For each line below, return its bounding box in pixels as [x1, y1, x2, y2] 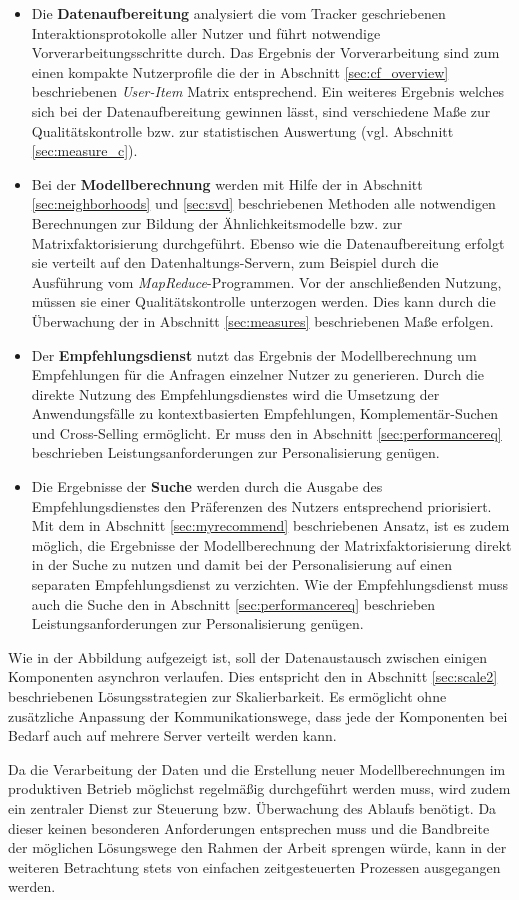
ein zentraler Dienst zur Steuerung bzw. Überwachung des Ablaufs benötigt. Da [8, 797, 497, 818]
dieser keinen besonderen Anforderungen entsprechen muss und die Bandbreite [8, 817, 490, 838]
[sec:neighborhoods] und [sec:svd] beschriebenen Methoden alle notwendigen [31, 193, 496, 214]
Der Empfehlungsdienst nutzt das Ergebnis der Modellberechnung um [31, 344, 477, 365]
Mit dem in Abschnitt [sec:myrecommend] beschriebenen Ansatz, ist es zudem [31, 515, 510, 536]
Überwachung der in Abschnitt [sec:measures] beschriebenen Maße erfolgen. [31, 310, 494, 331]
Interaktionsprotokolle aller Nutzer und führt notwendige [31, 22, 381, 43]
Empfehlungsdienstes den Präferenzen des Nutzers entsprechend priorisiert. [31, 495, 492, 516]
